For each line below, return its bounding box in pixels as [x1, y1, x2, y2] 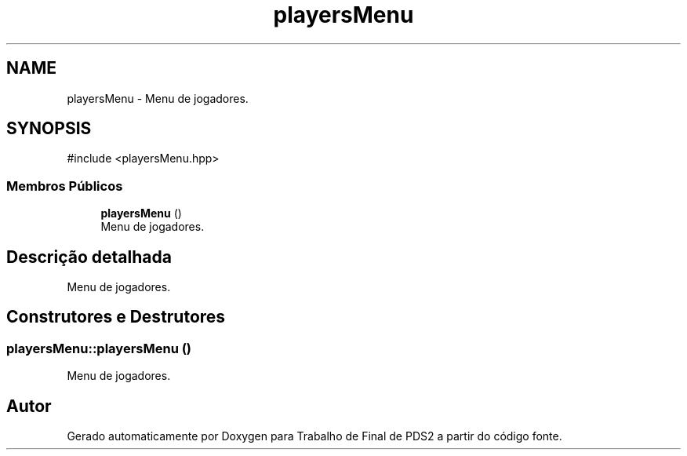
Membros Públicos [6, 177, 123, 194]
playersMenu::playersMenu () [6, 340, 192, 356]
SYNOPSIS [6, 119, 92, 139]
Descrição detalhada [6, 246, 172, 267]
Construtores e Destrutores [6, 307, 226, 327]
